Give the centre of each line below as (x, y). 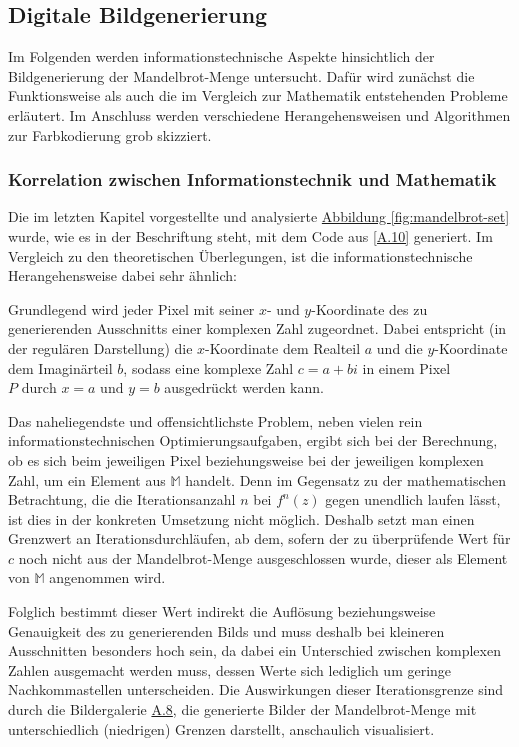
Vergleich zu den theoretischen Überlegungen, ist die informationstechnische (240, 255)
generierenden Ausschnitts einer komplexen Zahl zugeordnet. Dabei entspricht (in (257, 328)
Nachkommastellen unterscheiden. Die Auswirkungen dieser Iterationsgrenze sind (256, 689)
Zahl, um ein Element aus (87, 479)
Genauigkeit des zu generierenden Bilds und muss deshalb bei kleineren (226, 630)
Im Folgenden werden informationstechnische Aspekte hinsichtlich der (221, 56)
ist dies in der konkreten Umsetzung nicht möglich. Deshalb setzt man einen (241, 518)
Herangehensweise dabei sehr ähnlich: (122, 275)
